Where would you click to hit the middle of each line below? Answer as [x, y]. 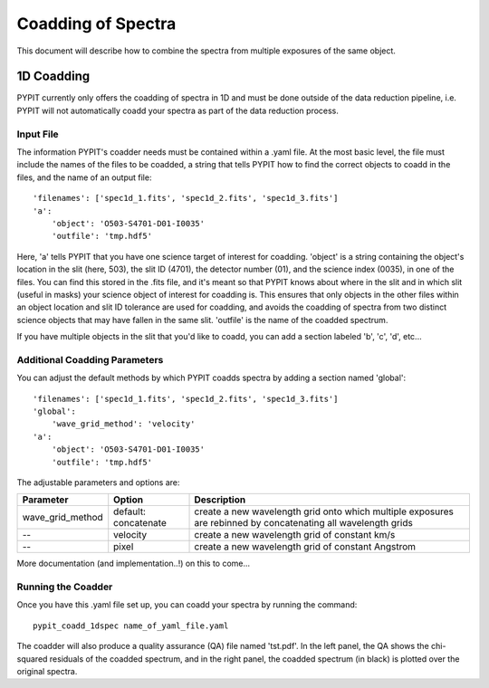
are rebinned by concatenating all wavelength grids [304, 523]
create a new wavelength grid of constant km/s [295, 535]
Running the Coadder [65, 587]
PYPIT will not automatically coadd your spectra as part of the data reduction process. [178, 110]
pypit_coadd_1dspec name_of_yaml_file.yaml [131, 626]
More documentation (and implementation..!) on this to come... [134, 564]
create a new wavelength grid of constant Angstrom [305, 547]
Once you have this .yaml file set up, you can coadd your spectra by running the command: [187, 605]
